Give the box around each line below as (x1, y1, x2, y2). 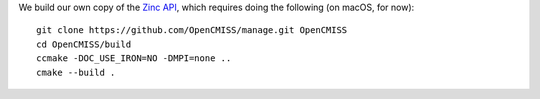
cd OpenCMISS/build (36, 38, 132, 50)
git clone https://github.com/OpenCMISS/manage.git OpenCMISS (36, 25, 348, 36)
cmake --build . (36, 66, 116, 78)
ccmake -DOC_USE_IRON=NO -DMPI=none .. (36, 53, 232, 64)
